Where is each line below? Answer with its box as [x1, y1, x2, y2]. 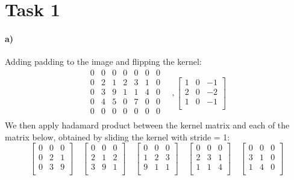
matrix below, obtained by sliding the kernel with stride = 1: [5, 130, 230, 143]
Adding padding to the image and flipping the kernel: [5, 55, 202, 68]
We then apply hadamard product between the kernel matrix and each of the [5, 118, 290, 131]
